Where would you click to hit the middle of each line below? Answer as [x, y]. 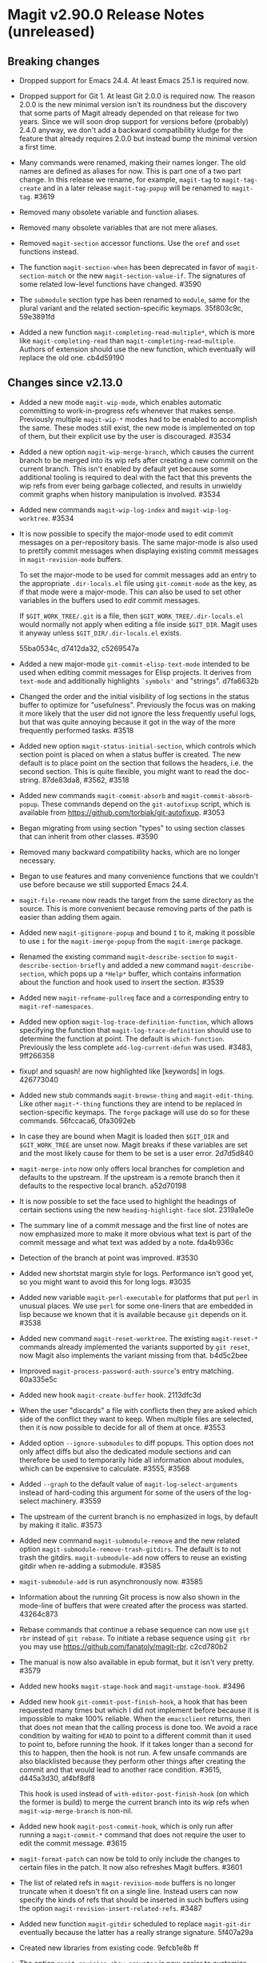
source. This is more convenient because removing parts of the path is [135, 908]
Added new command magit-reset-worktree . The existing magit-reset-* [139, 1338]
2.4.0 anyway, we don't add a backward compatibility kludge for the [131, 130]
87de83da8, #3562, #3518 [86, 780]
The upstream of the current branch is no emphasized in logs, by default [138, 1516]
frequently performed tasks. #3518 [76, 730]
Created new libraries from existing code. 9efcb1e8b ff [109, 1948]
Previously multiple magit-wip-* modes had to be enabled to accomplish [138, 419]
